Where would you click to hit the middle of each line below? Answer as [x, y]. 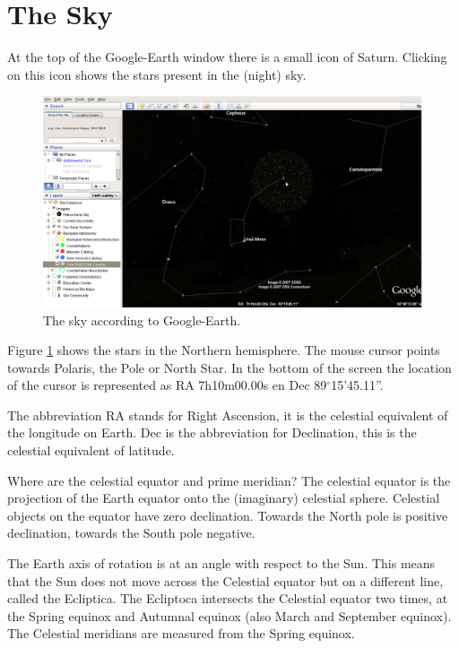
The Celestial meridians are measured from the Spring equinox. [181, 633]
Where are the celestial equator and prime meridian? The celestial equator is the [229, 480]
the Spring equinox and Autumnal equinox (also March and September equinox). [229, 615]
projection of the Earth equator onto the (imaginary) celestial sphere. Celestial [224, 498]
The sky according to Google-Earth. [142, 320]
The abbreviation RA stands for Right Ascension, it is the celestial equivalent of [228, 415]
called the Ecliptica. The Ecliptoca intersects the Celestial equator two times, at [228, 598]
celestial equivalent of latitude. [91, 450]
